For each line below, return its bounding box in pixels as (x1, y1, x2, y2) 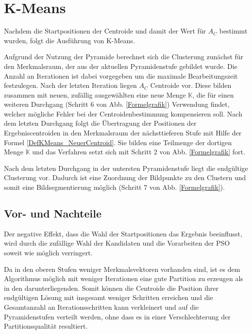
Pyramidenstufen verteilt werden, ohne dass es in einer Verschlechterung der (4, 311, 231, 321)
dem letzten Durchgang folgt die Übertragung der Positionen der (4, 118, 197, 128)
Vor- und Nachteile (4, 206, 102, 221)
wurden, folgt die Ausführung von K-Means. (4, 35, 135, 45)
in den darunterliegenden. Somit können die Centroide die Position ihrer (4, 283, 218, 293)
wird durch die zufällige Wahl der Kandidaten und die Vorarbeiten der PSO (4, 238, 230, 248)
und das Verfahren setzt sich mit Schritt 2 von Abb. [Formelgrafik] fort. (32, 147, 245, 157)
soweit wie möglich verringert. (4, 248, 93, 258)
